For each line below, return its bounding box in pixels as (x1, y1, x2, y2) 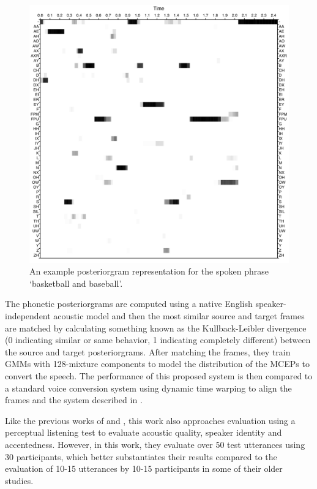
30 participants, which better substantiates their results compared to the (5, 450, 277, 463)
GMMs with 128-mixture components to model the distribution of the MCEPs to (5, 357, 310, 370)
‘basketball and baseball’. (29, 276, 123, 289)
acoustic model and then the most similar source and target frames (53, 309, 305, 322)
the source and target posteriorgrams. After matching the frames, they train (5, 345, 291, 358)
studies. (5, 474, 34, 487)
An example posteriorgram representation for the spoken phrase (29, 265, 269, 278)
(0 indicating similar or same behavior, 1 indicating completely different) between (5, 333, 311, 346)
